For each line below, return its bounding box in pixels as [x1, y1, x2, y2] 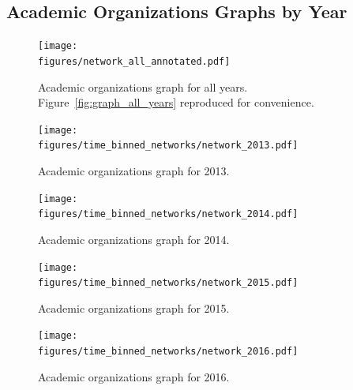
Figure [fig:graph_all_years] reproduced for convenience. [38, 94, 314, 111]
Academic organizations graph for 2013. [38, 163, 230, 179]
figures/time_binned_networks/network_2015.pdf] [38, 277, 299, 289]
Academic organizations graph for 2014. [38, 231, 230, 247]
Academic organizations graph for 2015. [38, 299, 230, 316]
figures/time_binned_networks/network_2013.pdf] [38, 140, 299, 152]
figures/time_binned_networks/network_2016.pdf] [38, 346, 299, 358]
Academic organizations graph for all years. [38, 78, 248, 95]
